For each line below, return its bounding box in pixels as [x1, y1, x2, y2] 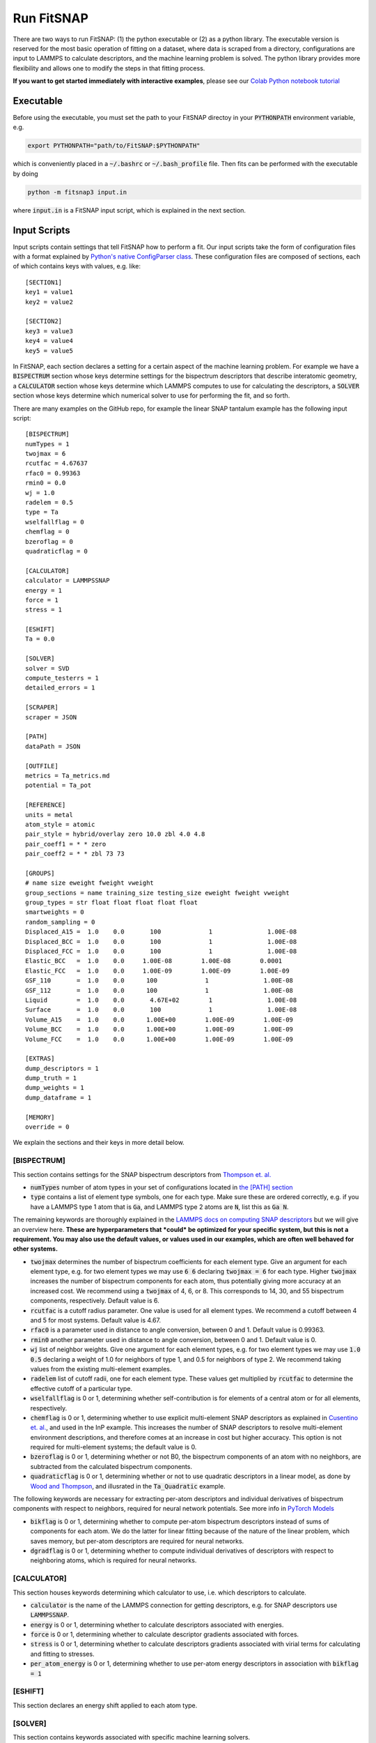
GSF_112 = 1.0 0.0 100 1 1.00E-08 [25, 987, 294, 994]
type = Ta [25, 508, 58, 516]
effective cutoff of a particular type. [30, 1384, 132, 1392]
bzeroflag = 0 [25, 538, 73, 545]
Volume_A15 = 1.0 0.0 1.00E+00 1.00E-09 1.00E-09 [25, 1015, 294, 1023]
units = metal [25, 811, 73, 819]
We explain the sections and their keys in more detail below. [13, 1139, 185, 1147]
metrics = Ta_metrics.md [25, 771, 110, 779]
